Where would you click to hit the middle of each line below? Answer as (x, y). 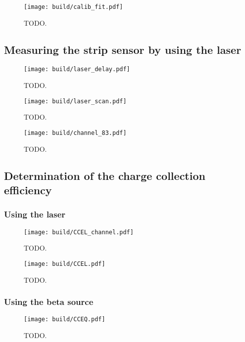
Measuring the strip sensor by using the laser (123, 49)
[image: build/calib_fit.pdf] (73, 7)
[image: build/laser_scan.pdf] (75, 101)
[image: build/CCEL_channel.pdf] (79, 232)
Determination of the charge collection (105, 175)
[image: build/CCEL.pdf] (65, 264)
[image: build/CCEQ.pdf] (65, 320)
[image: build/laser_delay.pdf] (77, 69)
